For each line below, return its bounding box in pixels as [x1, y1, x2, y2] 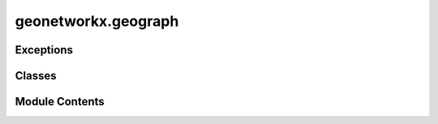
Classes [15, 69, 57, 83]
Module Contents [15, 95, 105, 109]
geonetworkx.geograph [15, 12, 179, 30]
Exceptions [15, 43, 73, 57]
